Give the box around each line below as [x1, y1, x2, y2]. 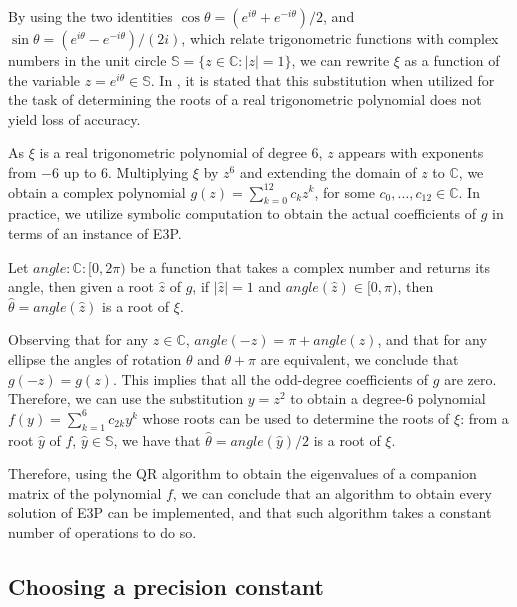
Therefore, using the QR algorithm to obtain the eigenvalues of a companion [8, 463, 477, 484]
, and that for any [377, 329, 487, 350]
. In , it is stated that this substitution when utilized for [150, 69, 495, 90]
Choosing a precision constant [8, 570, 324, 601]
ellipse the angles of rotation [8, 348, 182, 369]
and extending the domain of [239, 161, 417, 182]
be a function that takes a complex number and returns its [130, 256, 491, 277]
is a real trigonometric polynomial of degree [39, 142, 307, 163]
